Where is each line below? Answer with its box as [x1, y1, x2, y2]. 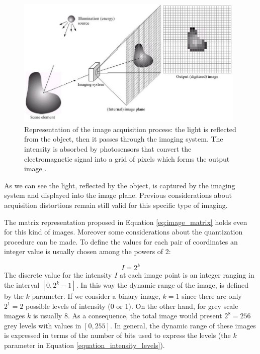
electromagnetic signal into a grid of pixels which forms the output [24, 153, 230, 164]
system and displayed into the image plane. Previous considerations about [4, 190, 232, 200]
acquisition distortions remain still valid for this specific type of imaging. [4, 200, 228, 210]
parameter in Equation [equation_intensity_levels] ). [4, 340, 165, 350]
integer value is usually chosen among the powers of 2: [4, 246, 171, 257]
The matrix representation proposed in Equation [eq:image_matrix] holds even [4, 216, 247, 227]
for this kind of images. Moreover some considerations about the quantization [4, 226, 243, 237]
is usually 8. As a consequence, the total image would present [33, 310, 222, 321]
